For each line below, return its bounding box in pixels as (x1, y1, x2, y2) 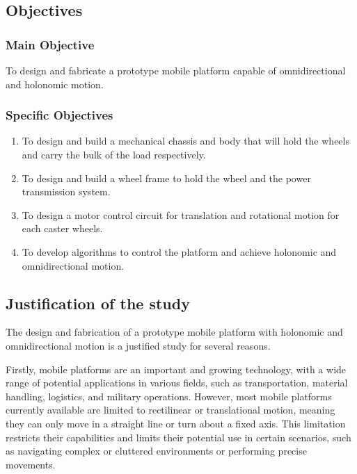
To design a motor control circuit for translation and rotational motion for (22, 207, 340, 222)
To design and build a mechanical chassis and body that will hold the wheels (22, 133, 349, 148)
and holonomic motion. (6, 76, 104, 91)
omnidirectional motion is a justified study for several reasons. (6, 338, 271, 352)
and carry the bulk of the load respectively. (22, 147, 206, 161)
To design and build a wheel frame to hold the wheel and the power (22, 170, 311, 185)
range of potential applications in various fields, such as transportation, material (6, 375, 348, 390)
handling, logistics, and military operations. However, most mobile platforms (6, 389, 332, 403)
